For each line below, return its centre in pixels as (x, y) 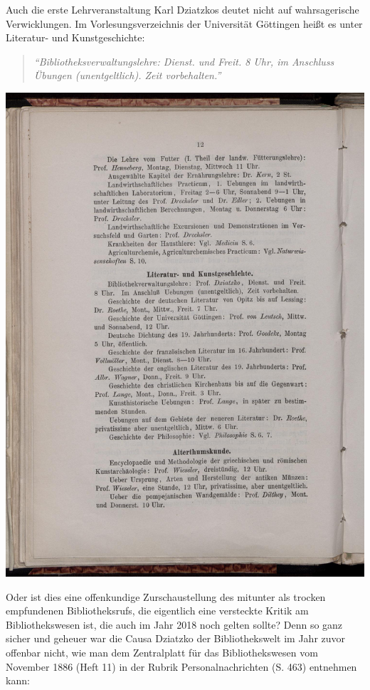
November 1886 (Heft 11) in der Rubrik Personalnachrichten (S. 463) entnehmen (181, 666)
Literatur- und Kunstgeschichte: (75, 37)
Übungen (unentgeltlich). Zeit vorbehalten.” (127, 75)
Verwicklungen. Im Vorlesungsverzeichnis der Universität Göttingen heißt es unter (184, 23)
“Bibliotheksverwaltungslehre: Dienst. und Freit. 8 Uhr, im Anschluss (184, 61)
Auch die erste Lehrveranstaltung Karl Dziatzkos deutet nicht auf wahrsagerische (183, 9)
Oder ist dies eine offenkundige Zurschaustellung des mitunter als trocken (166, 596)
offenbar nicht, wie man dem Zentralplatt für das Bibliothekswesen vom (162, 652)
